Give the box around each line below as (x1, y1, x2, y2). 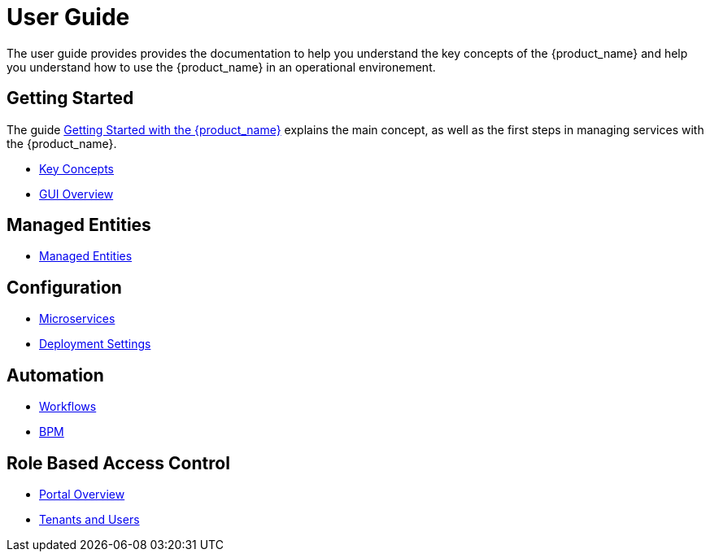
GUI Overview (39, 186, 114, 201)
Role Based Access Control (7, 452, 230, 473)
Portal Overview (39, 486, 125, 501)
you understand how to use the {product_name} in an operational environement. (7, 59, 436, 74)
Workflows (39, 399, 97, 414)
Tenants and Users (39, 512, 140, 526)
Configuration (7, 277, 122, 298)
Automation (7, 364, 104, 386)
